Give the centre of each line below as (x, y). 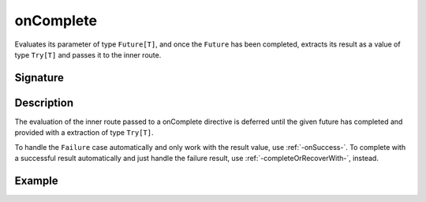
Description (44, 103)
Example (36, 180)
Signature (39, 78)
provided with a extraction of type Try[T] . (84, 133)
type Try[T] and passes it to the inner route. (88, 54)
